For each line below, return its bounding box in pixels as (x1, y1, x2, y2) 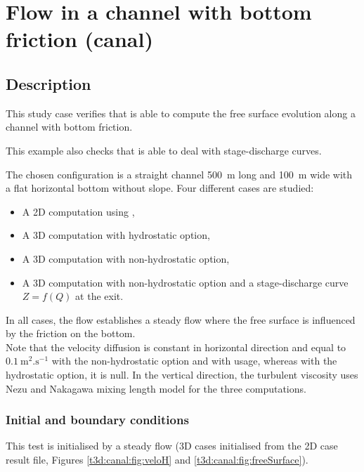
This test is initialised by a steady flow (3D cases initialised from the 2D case (6, 438, 338, 453)
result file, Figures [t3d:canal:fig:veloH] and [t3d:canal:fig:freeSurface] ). (6, 452, 308, 467)
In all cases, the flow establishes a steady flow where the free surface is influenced (6, 312, 356, 327)
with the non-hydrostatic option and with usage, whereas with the (51, 353, 337, 368)
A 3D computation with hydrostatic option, (22, 228, 210, 242)
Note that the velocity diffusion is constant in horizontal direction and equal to (6, 339, 346, 354)
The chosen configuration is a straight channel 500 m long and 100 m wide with (6, 166, 353, 181)
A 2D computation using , (22, 204, 135, 218)
